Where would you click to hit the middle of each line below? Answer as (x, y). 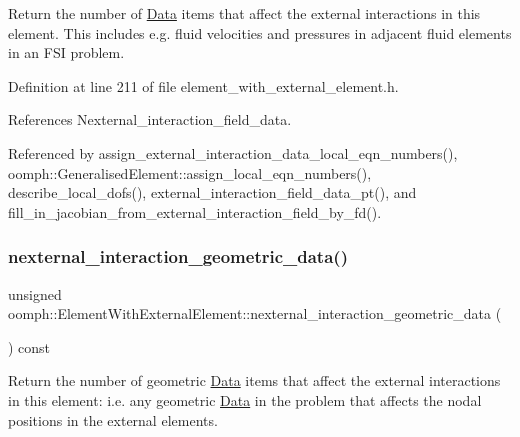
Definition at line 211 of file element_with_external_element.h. (203, 85)
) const (29, 346)
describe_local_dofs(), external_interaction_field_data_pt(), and (212, 192)
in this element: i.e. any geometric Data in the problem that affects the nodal (245, 399)
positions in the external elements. (113, 419)
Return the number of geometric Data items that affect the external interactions (254, 380)
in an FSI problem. (66, 52)
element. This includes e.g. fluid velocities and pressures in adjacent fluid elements (260, 32)
